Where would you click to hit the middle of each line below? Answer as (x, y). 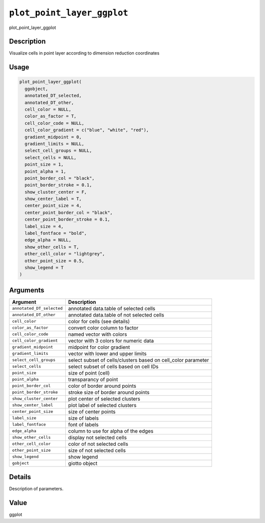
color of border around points (102, 386)
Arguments (27, 290)
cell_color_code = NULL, (54, 123)
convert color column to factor (103, 328)
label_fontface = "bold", (56, 233)
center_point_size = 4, (53, 206)
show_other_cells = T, (52, 247)
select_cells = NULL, (51, 158)
